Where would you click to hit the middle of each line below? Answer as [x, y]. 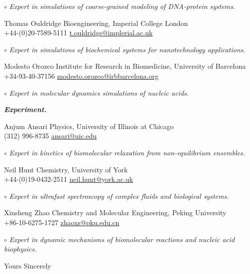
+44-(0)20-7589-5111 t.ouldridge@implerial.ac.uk [78, 33]
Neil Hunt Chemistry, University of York [66, 169]
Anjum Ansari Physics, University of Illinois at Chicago [89, 126]
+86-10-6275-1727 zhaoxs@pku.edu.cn [62, 222]
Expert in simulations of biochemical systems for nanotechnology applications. [127, 49]
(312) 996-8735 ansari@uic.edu [51, 136]
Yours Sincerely [28, 265]
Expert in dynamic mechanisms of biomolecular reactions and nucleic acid [122, 239]
